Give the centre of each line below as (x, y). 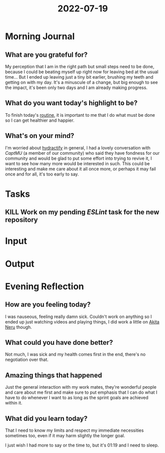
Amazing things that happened (54, 375)
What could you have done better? (59, 342)
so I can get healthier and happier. (40, 120)
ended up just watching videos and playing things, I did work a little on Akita (82, 321)
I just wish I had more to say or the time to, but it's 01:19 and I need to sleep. (82, 445)
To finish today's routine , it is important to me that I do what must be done (80, 115)
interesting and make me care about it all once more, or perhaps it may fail (81, 169)
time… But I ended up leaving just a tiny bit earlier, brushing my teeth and (79, 77)
